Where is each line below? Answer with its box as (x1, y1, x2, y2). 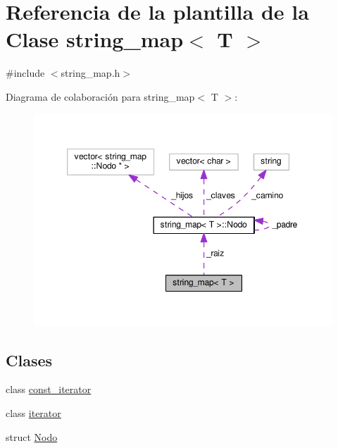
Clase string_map (6, 25, 184, 54)
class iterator (6, 406, 61, 420)
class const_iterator (6, 382, 92, 397)
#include (6, 66, 45, 80)
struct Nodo (6, 429, 58, 444)
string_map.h (61, 66, 120, 80)
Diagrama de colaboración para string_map (6, 89, 195, 104)
